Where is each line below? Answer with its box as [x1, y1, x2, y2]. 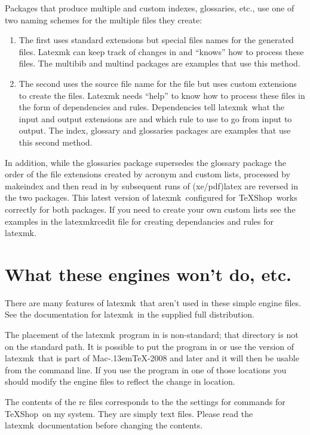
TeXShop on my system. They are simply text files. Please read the [5, 407, 253, 419]
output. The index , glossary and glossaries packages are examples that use [19, 124, 291, 137]
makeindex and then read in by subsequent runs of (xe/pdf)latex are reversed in [5, 179, 298, 192]
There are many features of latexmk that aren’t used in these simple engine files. [5, 296, 301, 309]
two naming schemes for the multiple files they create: [5, 13, 202, 26]
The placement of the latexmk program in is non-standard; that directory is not [5, 328, 299, 340]
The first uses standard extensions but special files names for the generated [19, 34, 294, 46]
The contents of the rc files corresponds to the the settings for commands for [5, 395, 286, 407]
